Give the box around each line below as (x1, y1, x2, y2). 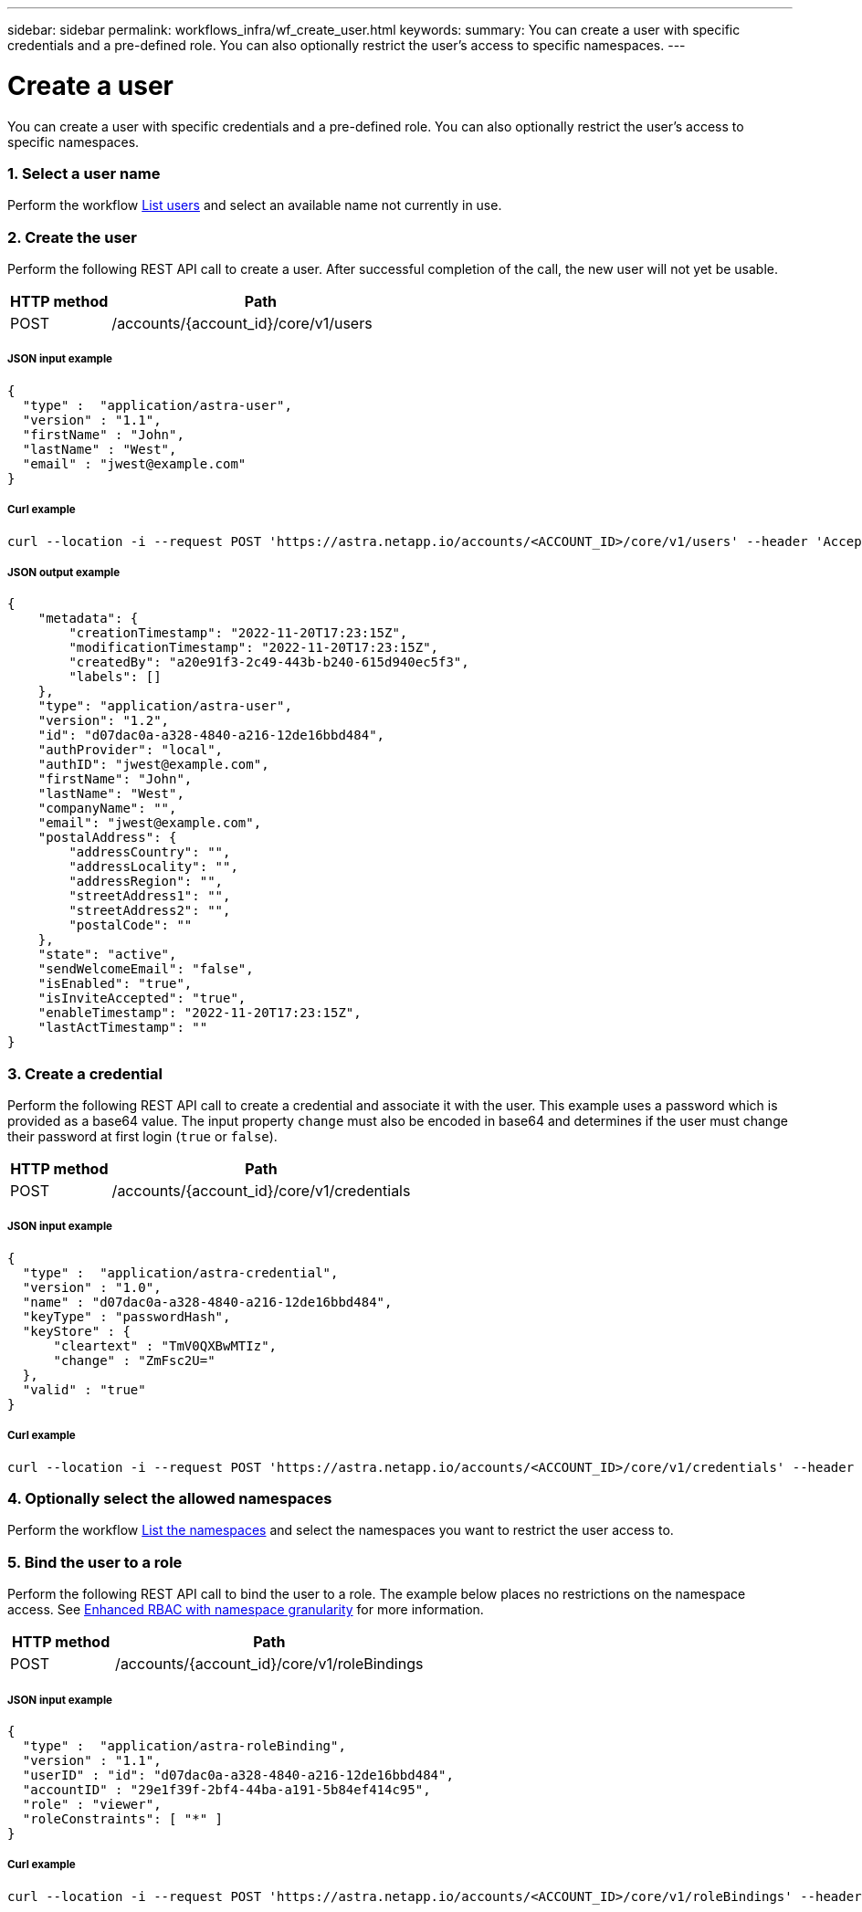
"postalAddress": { (37, 830, 177, 846)
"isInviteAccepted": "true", (37, 991, 247, 1006)
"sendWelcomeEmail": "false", (37, 961, 254, 977)
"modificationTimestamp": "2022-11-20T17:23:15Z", (68, 640, 439, 656)
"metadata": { (37, 611, 139, 626)
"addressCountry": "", (68, 845, 231, 860)
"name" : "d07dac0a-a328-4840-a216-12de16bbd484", (22, 1294, 393, 1309)
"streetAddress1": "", (68, 888, 231, 904)
